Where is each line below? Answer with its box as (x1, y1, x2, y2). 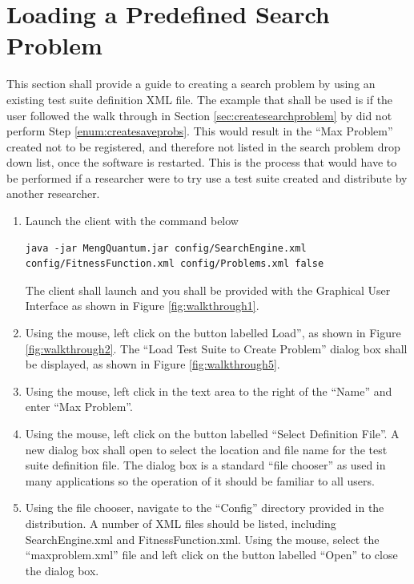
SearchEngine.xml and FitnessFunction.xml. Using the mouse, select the (25, 530, 380, 547)
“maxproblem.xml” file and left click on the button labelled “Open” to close (25, 546, 398, 563)
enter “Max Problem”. (25, 398, 133, 415)
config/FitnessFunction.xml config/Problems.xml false (25, 258, 324, 270)
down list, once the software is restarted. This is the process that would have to (6, 154, 397, 171)
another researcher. (6, 185, 100, 202)
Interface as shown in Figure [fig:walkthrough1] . (25, 297, 259, 314)
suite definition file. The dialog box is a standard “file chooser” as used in (25, 457, 386, 473)
